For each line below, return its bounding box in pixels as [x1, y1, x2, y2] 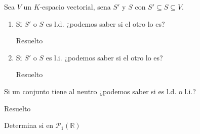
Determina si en [4, 120, 54, 130]
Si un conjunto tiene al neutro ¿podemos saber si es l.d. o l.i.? [4, 86, 196, 96]
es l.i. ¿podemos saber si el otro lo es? [46, 52, 163, 62]
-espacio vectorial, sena [39, 2, 111, 12]
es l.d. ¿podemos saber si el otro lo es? [46, 18, 165, 29]
